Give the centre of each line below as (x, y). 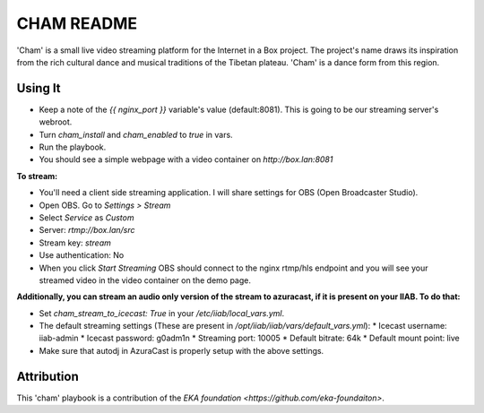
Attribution (48, 376)
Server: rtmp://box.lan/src (87, 230)
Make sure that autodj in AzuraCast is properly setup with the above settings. (181, 350)
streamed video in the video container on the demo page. (145, 280)
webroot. (56, 122)
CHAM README (77, 23)
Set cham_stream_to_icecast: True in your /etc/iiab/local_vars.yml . (162, 313)
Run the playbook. (73, 147)
